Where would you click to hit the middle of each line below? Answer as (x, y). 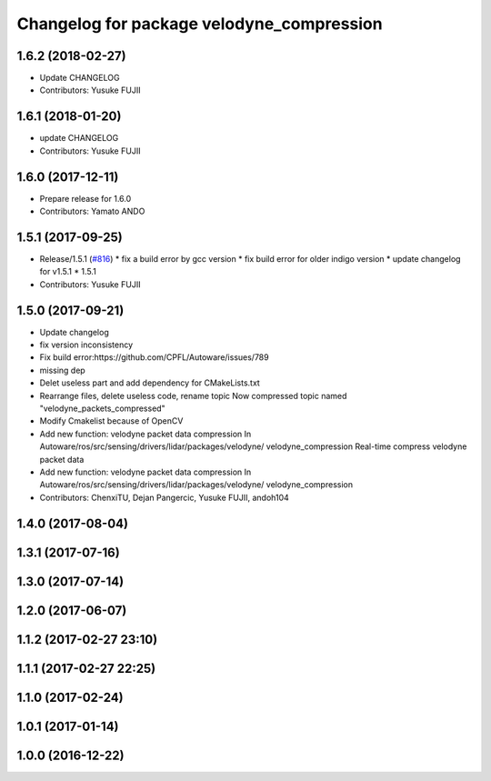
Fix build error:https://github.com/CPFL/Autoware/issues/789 (154, 357)
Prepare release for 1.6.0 (85, 198)
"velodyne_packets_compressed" (102, 408)
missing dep (62, 370)
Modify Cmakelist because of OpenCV (111, 421)
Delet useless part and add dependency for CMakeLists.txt (150, 383)
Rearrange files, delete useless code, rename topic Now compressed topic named (193, 396)
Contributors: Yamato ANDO (92, 211)
